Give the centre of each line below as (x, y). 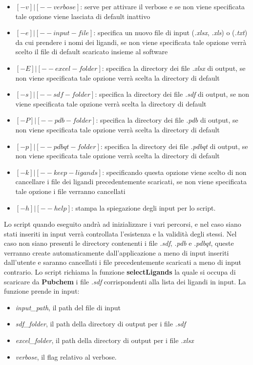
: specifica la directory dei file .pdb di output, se (167, 120)
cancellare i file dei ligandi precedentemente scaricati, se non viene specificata (131, 182)
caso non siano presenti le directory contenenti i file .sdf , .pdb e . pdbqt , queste (119, 243)
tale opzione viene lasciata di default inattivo (83, 16)
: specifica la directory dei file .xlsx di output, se (174, 68)
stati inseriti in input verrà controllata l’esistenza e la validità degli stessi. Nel (120, 233)
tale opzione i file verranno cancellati (70, 191)
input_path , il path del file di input (68, 307)
